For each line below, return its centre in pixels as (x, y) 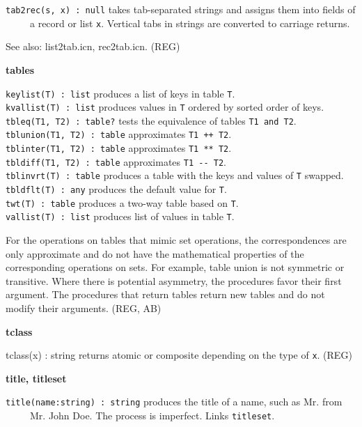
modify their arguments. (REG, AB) (84, 308)
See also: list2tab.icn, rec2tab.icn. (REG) (93, 46)
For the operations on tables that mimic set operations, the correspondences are (176, 240)
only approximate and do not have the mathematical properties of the (155, 253)
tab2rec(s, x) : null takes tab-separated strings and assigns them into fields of (181, 9)
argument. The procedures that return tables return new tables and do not (165, 294)
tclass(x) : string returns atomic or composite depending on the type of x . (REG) (179, 355)
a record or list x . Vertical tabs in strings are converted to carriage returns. (190, 23)
